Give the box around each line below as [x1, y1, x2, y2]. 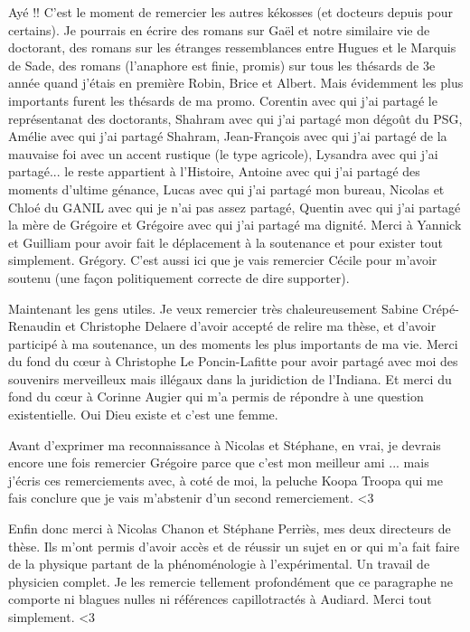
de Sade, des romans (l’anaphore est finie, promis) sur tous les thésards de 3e [8, 55, 436, 74]
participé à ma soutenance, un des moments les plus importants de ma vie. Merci [8, 334, 458, 353]
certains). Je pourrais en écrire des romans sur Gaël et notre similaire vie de [8, 20, 430, 39]
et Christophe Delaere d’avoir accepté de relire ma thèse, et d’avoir [65, 316, 437, 335]
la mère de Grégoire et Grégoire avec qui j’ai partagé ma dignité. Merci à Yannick [8, 215, 462, 234]
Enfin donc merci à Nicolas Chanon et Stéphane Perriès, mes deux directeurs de [8, 519, 451, 538]
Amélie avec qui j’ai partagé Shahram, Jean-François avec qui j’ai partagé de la [8, 127, 447, 146]
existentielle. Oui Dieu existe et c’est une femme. [8, 405, 278, 424]
